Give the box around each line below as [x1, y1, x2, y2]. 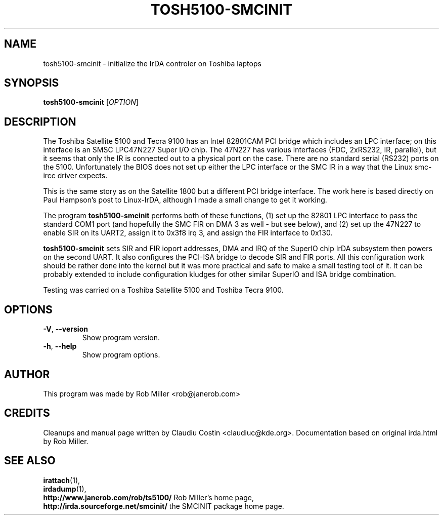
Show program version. [82, 333, 160, 342]
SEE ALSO [4, 454, 56, 467]
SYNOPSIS [4, 76, 59, 90]
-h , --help [43, 342, 77, 351]
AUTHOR [4, 368, 50, 381]
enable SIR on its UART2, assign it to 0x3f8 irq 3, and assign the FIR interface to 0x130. [43, 228, 333, 237]
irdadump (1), [43, 484, 86, 493]
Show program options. [82, 350, 160, 360]
